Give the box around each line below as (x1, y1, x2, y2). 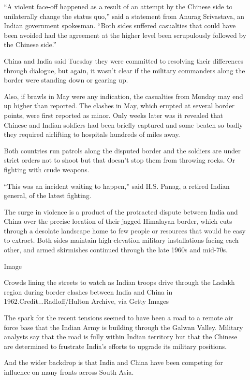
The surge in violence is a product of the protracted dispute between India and (4, 206, 238, 216)
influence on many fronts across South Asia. (4, 367, 134, 377)
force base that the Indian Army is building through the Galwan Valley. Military (4, 322, 243, 332)
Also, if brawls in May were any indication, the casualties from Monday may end (4, 91, 243, 101)
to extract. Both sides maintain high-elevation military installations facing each (4, 235, 239, 245)
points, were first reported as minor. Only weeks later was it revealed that (4, 110, 223, 120)
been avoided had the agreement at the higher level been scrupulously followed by (4, 30, 247, 40)
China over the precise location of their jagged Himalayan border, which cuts (4, 216, 232, 226)
